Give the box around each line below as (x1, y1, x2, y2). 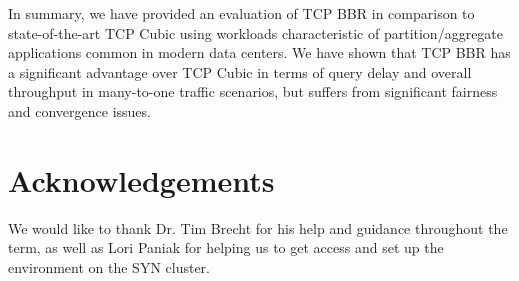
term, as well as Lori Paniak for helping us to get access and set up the (8, 237, 444, 258)
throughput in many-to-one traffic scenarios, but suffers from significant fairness (8, 81, 498, 102)
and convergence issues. (8, 100, 151, 121)
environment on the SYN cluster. (8, 256, 210, 277)
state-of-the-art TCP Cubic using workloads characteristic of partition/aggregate (8, 22, 504, 43)
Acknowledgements (8, 159, 275, 200)
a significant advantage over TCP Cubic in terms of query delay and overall (8, 61, 472, 82)
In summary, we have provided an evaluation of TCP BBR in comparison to (8, 3, 475, 23)
